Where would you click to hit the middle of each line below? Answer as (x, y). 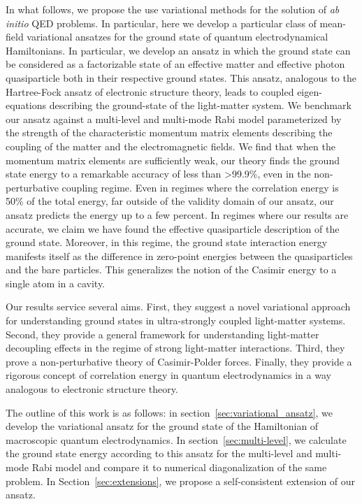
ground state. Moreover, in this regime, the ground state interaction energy (167, 242)
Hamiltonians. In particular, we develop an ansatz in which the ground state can (178, 50)
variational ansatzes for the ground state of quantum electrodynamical (178, 37)
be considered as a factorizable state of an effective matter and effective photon (175, 64)
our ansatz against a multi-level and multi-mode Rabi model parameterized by (174, 118)
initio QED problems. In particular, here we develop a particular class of (161, 23)
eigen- (310, 91)
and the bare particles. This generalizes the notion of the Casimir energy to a (171, 269)
